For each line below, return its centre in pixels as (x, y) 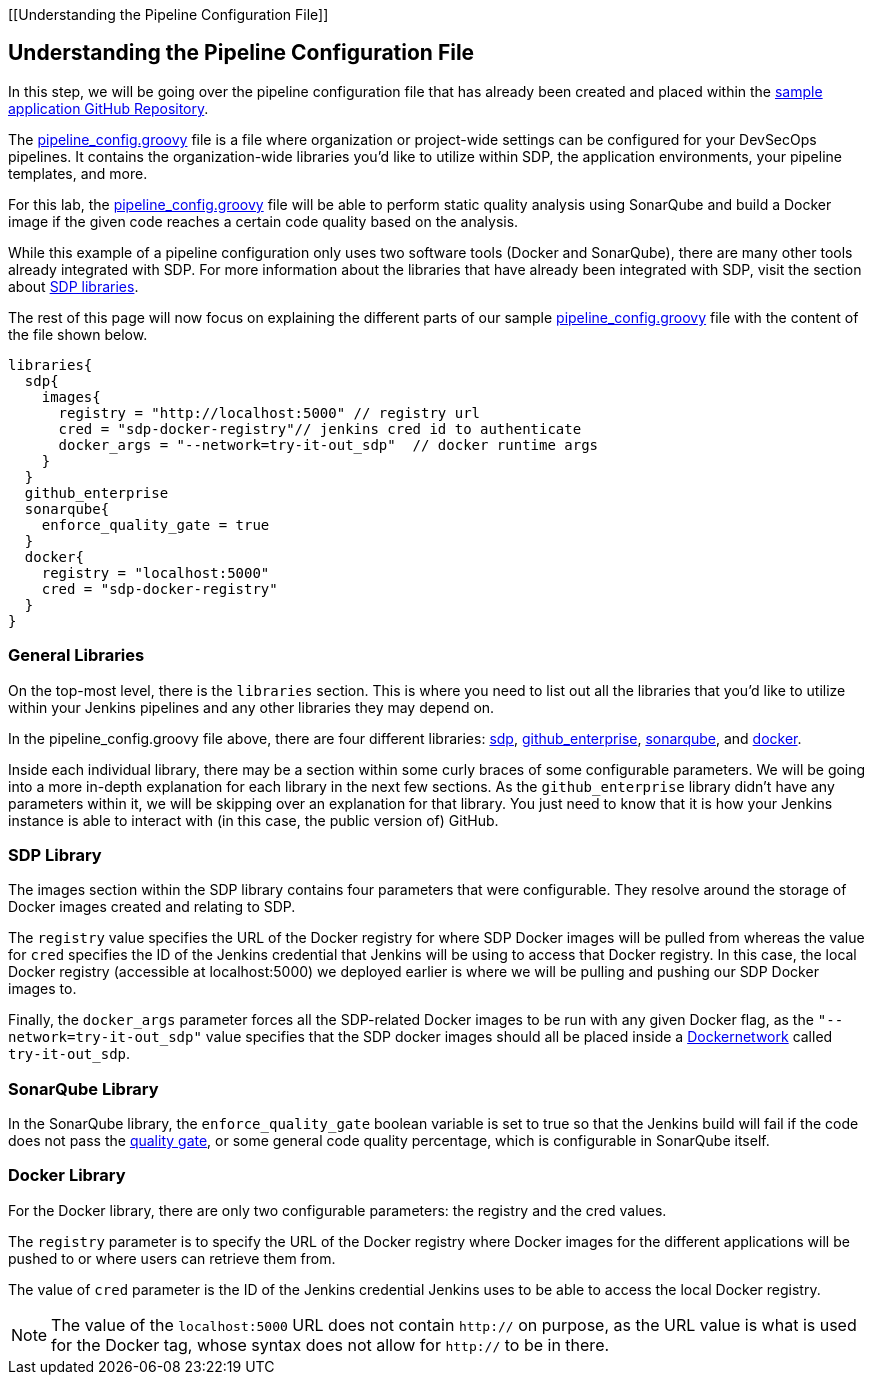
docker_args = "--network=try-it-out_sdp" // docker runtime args (328, 444)
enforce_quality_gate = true (155, 524)
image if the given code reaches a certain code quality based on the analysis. (263, 221)
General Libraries (76, 655)
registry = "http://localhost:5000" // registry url (269, 412)
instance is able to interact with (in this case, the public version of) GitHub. (253, 820)
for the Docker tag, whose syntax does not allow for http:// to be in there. (330, 1344)
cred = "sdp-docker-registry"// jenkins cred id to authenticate (320, 428)
